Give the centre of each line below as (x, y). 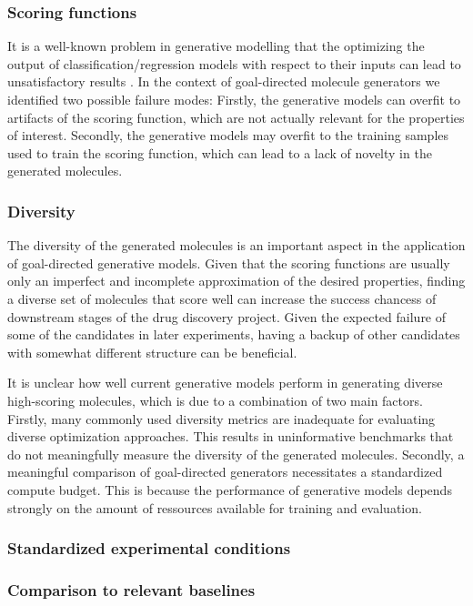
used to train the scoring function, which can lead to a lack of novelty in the (220, 152)
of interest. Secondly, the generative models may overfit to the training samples (228, 135)
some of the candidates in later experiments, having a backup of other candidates (234, 334)
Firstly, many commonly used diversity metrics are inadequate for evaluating (221, 418)
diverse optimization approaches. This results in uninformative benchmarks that (231, 436)
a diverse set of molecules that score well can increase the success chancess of (222, 298)
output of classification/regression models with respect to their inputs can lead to (234, 63)
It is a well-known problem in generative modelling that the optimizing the (216, 46)
